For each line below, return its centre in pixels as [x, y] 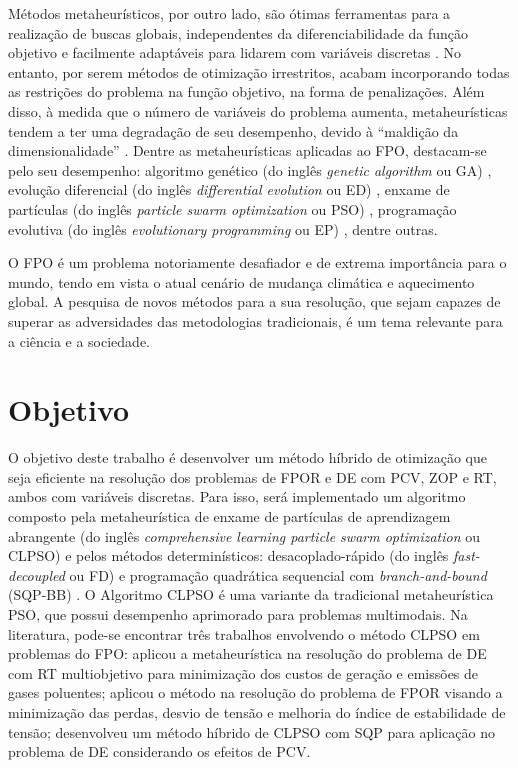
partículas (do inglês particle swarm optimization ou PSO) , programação [232, 208]
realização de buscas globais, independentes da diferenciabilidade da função [238, 32]
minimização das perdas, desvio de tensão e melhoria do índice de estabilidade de [257, 711]
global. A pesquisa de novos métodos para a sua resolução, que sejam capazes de [254, 301]
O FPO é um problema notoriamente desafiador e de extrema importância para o [257, 262]
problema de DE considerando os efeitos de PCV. [159, 751]
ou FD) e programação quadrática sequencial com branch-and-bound [278, 574]
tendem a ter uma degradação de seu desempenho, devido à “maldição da [233, 130]
